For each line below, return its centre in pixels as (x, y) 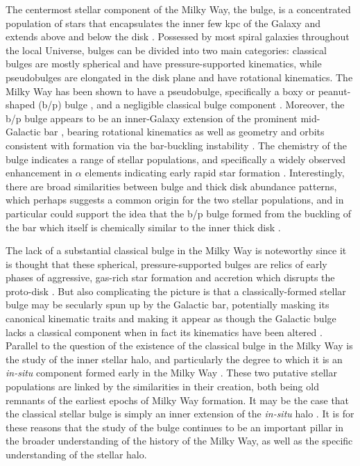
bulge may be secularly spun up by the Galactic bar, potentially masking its (168, 305)
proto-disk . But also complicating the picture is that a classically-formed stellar (176, 291)
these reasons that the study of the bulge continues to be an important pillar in (175, 427)
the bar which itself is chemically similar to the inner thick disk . (143, 227)
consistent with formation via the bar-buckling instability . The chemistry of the (177, 145)
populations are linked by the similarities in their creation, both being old (162, 386)
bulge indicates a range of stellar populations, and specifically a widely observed (176, 159)
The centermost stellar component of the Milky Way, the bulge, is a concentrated (178, 9)
